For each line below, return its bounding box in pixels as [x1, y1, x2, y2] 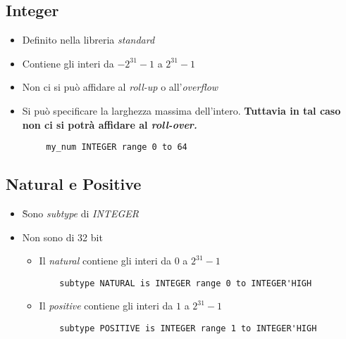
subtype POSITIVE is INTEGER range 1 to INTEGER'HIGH [59, 324, 317, 334]
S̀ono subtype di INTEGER [22, 206, 139, 221]
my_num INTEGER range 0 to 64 [46, 142, 187, 153]
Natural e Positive [6, 173, 142, 195]
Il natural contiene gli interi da [39, 253, 172, 268]
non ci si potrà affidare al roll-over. [22, 117, 197, 132]
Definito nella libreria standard [22, 32, 155, 47]
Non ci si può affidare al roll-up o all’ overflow [22, 79, 218, 94]
